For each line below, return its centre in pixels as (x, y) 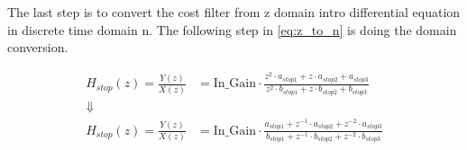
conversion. (38, 47)
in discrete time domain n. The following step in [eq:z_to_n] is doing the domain (232, 29)
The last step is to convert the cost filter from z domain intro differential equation (234, 12)
